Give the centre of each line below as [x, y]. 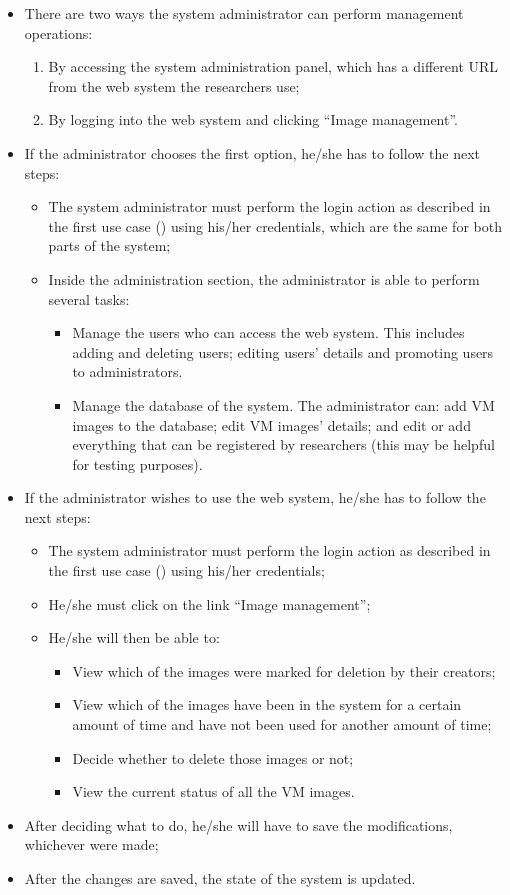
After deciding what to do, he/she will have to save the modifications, [238, 824]
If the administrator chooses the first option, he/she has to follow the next [252, 152]
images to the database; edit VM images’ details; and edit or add [271, 424]
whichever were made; [91, 844]
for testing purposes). [137, 463]
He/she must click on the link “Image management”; [209, 603]
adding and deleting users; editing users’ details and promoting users [283, 351]
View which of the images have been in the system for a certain [267, 704]
